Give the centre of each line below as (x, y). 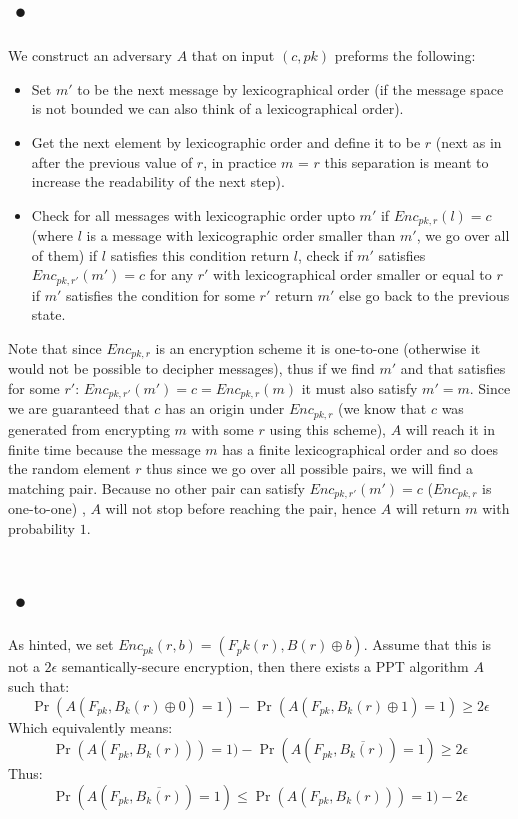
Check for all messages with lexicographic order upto (193, 214)
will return (428, 508)
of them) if (64, 254)
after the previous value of (112, 161)
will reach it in (450, 428)
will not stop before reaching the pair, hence (241, 508)
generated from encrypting (89, 428)
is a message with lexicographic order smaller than (241, 235)
